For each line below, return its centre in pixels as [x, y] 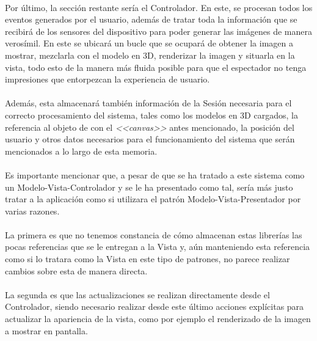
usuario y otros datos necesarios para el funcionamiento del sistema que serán [150, 139]
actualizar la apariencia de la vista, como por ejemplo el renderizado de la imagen [158, 319]
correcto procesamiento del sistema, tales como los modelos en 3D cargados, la [151, 115]
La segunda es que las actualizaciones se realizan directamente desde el [137, 294]
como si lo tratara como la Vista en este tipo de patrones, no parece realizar [148, 259]
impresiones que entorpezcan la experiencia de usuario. [107, 79]
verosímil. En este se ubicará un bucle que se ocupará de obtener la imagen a [149, 43]
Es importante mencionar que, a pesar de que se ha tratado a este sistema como [155, 174]
